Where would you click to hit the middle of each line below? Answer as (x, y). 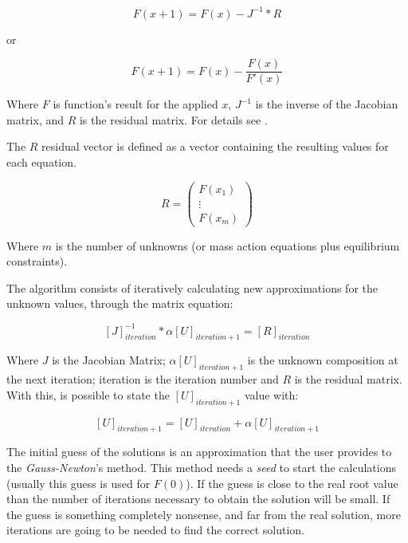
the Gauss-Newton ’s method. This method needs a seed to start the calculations (201, 467)
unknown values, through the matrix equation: (120, 303)
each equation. (41, 161)
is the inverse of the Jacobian (327, 104)
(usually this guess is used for (78, 483)
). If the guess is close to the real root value (292, 483)
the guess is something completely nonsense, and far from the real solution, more (204, 514)
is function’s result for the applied (135, 104)
